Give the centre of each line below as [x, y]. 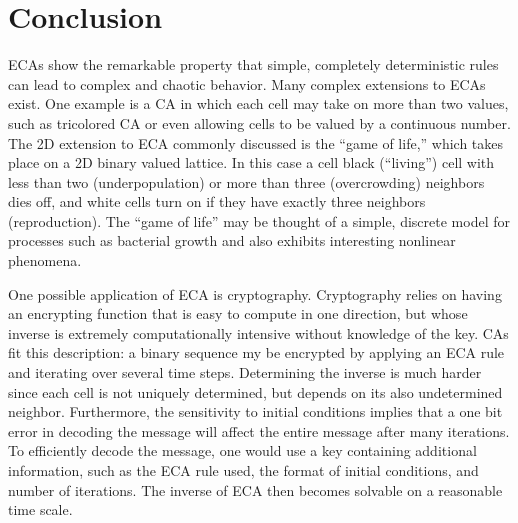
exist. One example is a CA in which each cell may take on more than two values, [258, 103]
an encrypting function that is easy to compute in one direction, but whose [238, 313]
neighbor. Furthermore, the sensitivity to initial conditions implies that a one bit [255, 411]
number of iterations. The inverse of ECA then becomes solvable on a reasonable [255, 489]
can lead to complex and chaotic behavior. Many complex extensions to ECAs [247, 83]
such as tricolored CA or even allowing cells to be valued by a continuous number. [259, 122]
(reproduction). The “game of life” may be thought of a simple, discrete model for [259, 220]
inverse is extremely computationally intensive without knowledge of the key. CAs [258, 332]
